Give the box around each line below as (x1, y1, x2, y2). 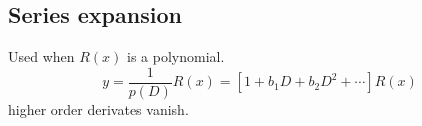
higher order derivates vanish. (8, 98, 189, 119)
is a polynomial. (127, 46, 225, 67)
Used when (8, 46, 75, 67)
